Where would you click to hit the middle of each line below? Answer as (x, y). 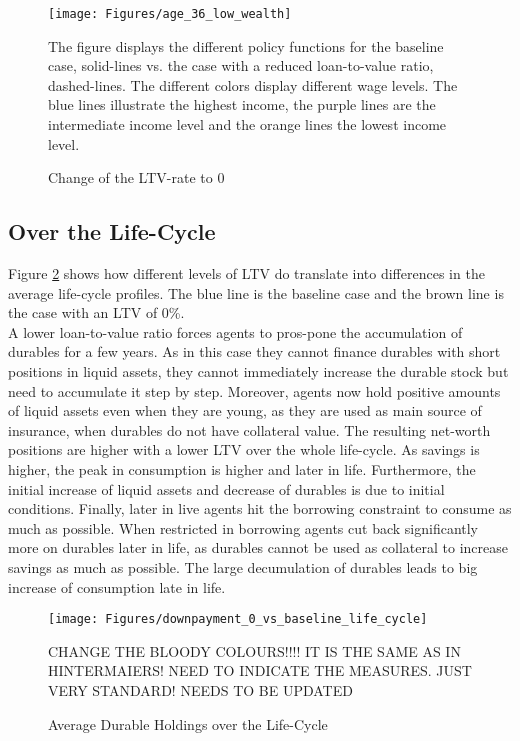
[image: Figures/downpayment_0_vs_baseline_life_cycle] (238, 619)
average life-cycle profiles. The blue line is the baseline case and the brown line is (256, 292)
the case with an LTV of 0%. (96, 312)
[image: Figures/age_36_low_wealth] (170, 14)
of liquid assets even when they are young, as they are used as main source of (245, 410)
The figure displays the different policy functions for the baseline (246, 45)
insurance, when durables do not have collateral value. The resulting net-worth (249, 429)
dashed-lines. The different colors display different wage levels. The (253, 84)
